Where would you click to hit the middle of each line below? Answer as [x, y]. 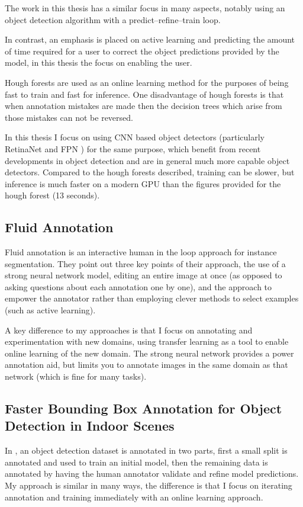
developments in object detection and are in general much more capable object [147, 160]
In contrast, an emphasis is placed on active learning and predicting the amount [150, 39]
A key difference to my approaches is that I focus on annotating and [129, 330]
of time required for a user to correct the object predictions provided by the [142, 51]
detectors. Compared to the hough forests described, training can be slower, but [150, 172]
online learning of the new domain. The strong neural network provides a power [149, 353]
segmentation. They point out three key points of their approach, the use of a [145, 263]
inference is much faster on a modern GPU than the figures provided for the [143, 183]
